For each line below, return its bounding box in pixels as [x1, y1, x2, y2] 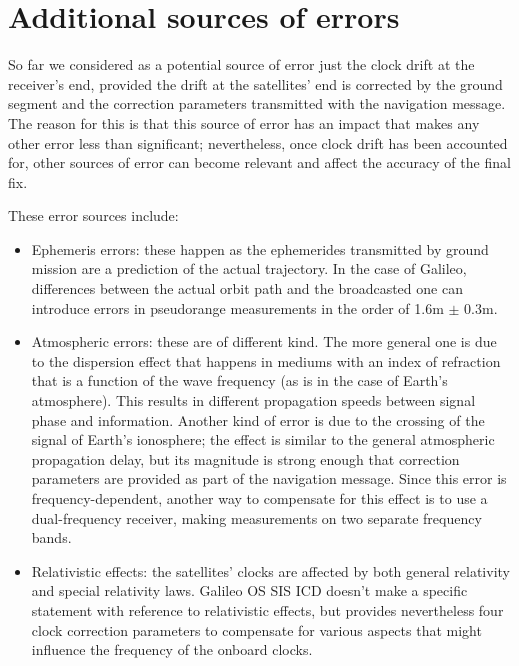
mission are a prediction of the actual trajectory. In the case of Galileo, [31, 258, 467, 279]
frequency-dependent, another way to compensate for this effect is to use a [31, 488, 488, 508]
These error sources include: [8, 205, 179, 226]
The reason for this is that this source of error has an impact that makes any [8, 112, 480, 133]
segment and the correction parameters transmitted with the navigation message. [8, 93, 506, 114]
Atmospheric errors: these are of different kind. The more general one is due [31, 331, 497, 352]
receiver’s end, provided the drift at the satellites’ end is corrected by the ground [8, 73, 503, 94]
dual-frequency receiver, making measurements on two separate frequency [31, 507, 482, 528]
